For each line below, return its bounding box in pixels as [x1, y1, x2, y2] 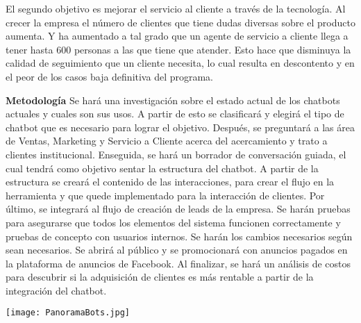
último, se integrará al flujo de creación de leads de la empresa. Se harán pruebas [6, 201, 351, 216]
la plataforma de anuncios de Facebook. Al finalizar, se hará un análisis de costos [6, 256, 351, 270]
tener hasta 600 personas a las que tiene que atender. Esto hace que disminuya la [6, 42, 351, 56]
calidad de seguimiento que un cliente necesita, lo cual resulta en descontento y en [6, 56, 355, 70]
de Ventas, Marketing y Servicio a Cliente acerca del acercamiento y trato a [6, 133, 328, 148]
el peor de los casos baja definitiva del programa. [6, 69, 214, 83]
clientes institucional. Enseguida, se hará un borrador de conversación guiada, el [6, 147, 346, 161]
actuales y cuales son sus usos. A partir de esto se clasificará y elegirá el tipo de [6, 106, 344, 121]
